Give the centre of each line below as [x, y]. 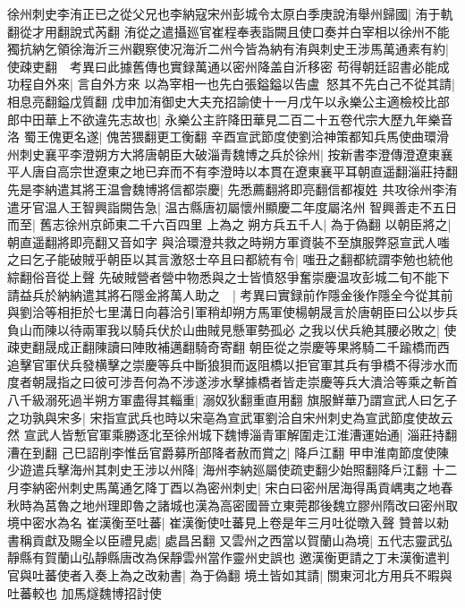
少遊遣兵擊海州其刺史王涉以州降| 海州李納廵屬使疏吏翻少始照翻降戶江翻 [218, 470]
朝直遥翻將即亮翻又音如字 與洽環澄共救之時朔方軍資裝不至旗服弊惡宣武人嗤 [228, 241]
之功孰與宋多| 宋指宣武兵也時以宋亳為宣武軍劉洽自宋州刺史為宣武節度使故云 [230, 417]
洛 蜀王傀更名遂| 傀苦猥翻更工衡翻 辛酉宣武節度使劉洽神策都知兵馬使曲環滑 [228, 137]
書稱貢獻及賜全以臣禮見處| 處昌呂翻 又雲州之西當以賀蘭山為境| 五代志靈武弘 [230, 539]
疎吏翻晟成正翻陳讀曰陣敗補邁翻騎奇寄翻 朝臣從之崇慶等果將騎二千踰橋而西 [228, 347]
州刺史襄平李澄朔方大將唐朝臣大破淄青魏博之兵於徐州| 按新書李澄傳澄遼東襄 [230, 154]
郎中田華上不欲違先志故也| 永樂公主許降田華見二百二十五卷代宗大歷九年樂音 [230, 119]
